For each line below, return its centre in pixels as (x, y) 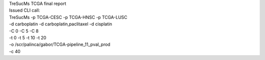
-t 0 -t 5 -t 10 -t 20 (28, 38)
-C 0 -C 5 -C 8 (24, 31)
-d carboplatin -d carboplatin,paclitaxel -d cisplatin (61, 24)
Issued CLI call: (25, 10)
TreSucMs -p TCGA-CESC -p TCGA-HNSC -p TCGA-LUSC (68, 17)
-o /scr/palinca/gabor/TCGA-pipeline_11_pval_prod (60, 44)
